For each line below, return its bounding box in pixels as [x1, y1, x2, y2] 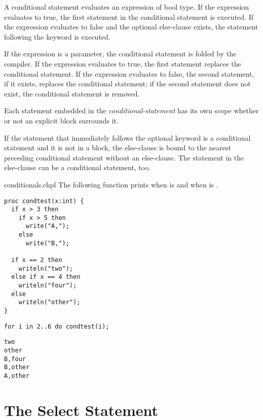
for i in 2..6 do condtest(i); [4, 322, 109, 330]
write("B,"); [25, 239, 69, 247]
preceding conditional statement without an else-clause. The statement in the [4, 152, 244, 163]
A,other [4, 372, 30, 379]
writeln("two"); [18, 265, 73, 272]
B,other [4, 364, 30, 371]
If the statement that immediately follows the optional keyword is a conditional [4, 132, 251, 143]
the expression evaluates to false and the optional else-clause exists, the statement [4, 21, 258, 32]
